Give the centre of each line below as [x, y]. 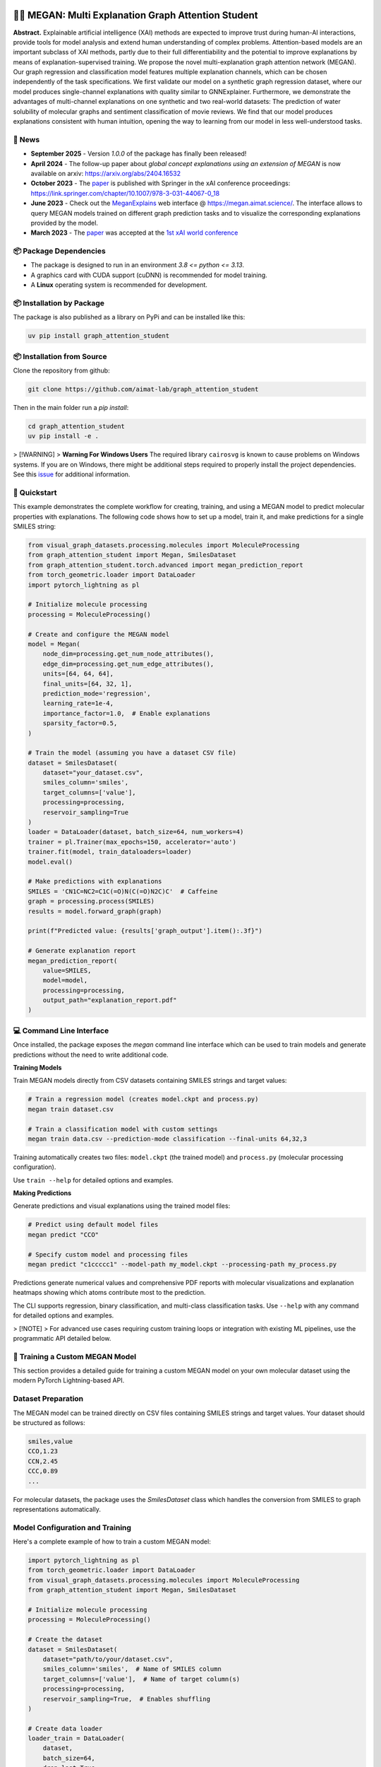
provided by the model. [65, 223]
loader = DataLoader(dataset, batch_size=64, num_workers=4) [136, 832]
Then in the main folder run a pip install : [71, 408]
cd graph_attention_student [76, 427]
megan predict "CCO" [63, 1234]
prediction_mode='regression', [97, 693]
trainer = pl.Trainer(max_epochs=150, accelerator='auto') [132, 842]
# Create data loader [65, 1728]
